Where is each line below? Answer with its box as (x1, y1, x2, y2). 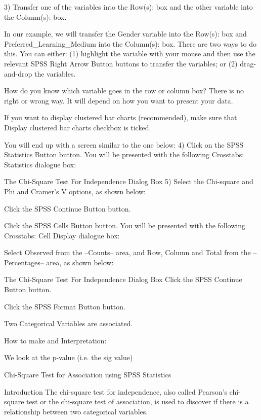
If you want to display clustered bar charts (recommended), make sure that (4, 112, 237, 123)
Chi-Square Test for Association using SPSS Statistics (4, 369, 171, 380)
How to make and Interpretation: (4, 335, 107, 345)
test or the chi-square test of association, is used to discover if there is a (26, 396, 249, 407)
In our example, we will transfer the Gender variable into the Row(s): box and (4, 28, 247, 39)
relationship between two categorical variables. (4, 406, 148, 416)
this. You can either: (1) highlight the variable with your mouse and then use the (4, 48, 255, 59)
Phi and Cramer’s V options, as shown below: (4, 186, 146, 196)
